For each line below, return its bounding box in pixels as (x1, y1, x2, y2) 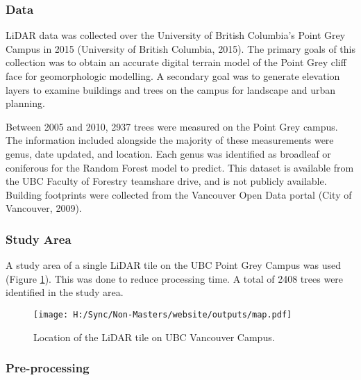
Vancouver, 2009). (6, 201, 82, 215)
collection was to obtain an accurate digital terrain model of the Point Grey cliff (6, 55, 346, 69)
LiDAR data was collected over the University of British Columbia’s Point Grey (6, 28, 346, 42)
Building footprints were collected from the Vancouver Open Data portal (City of (6, 187, 352, 201)
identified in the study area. (6, 285, 124, 299)
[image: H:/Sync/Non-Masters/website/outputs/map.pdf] (33, 309, 292, 320)
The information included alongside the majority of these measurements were (6, 133, 334, 147)
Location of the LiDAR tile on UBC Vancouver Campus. (33, 329, 275, 344)
